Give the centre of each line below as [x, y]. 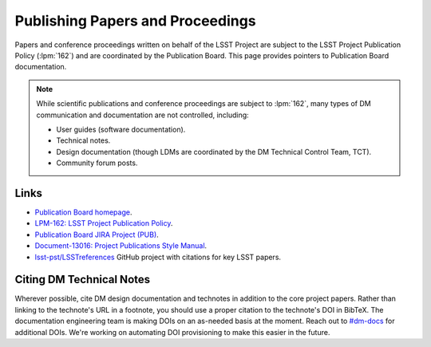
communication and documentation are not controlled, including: [142, 115]
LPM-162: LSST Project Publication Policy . [104, 223]
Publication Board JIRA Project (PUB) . [97, 235]
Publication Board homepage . [83, 212]
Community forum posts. [97, 163]
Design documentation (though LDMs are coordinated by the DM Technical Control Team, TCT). [214, 152]
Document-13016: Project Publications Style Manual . [121, 246]
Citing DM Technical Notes [83, 280]
